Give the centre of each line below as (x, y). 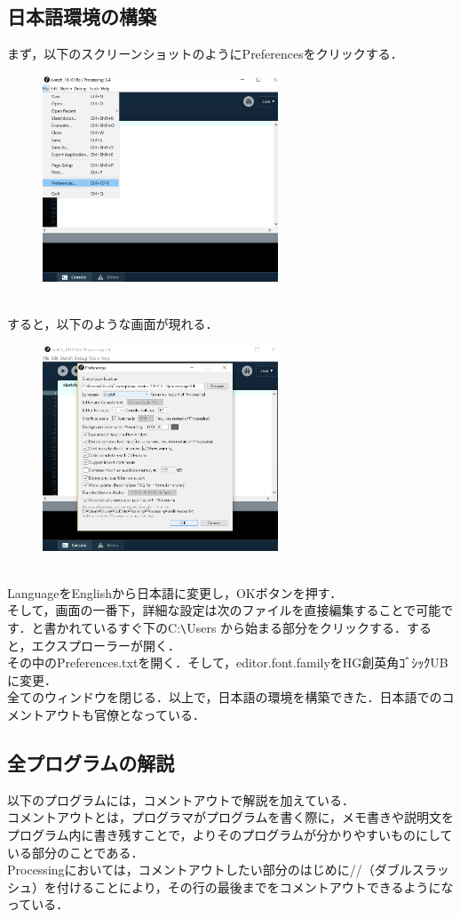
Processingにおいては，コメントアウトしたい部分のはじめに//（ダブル (210, 870)
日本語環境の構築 (82, 16)
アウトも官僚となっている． (124, 715)
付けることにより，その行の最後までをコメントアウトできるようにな (255, 886)
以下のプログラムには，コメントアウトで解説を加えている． (181, 799)
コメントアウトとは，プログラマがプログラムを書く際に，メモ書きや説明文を (230, 817)
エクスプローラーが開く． (106, 645)
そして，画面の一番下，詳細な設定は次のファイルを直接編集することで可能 (224, 610)
